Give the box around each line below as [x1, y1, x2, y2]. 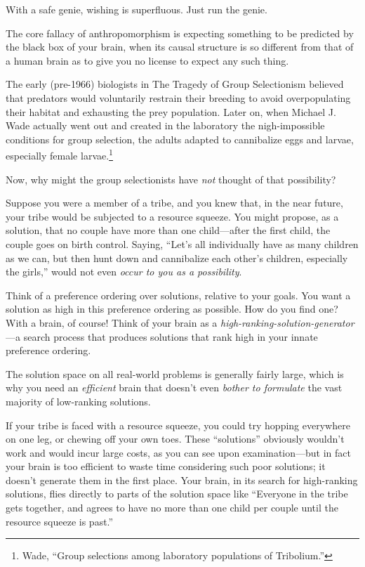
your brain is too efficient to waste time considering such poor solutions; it [6, 459, 326, 474]
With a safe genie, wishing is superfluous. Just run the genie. [6, 2, 267, 16]
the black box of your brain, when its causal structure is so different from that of [6, 39, 354, 54]
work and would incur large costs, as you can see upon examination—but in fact [6, 445, 351, 460]
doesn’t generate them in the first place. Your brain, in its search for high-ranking [6, 472, 358, 487]
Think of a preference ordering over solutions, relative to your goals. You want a [6, 287, 351, 302]
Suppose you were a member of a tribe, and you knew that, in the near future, [6, 195, 343, 210]
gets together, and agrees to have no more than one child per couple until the [6, 500, 338, 515]
